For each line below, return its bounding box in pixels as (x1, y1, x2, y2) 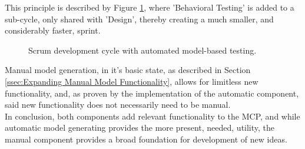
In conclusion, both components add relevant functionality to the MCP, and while (5, 110, 300, 122)
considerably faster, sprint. (5, 24, 101, 37)
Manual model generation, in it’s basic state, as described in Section (5, 64, 251, 76)
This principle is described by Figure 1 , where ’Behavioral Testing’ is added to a (5, 1, 294, 13)
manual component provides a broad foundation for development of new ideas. (5, 133, 287, 145)
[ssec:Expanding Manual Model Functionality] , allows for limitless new (5, 75, 258, 87)
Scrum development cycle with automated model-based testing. (28, 44, 257, 56)
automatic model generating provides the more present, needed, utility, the (5, 121, 275, 134)
